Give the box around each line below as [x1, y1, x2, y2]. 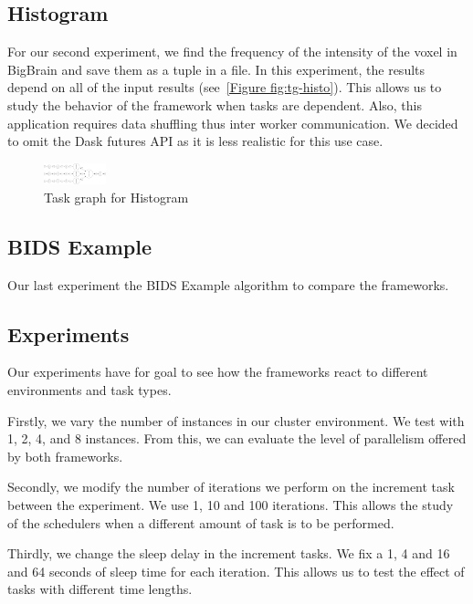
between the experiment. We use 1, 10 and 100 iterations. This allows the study [7, 495, 454, 514]
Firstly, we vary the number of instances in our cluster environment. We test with [7, 411, 465, 430]
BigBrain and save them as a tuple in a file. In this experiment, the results [7, 59, 426, 78]
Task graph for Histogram [44, 187, 189, 206]
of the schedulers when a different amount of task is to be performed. [7, 513, 394, 532]
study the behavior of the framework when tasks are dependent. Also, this [7, 95, 422, 114]
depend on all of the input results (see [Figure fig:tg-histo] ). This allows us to [7, 78, 442, 97]
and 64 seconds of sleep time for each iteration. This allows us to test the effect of [7, 561, 465, 580]
